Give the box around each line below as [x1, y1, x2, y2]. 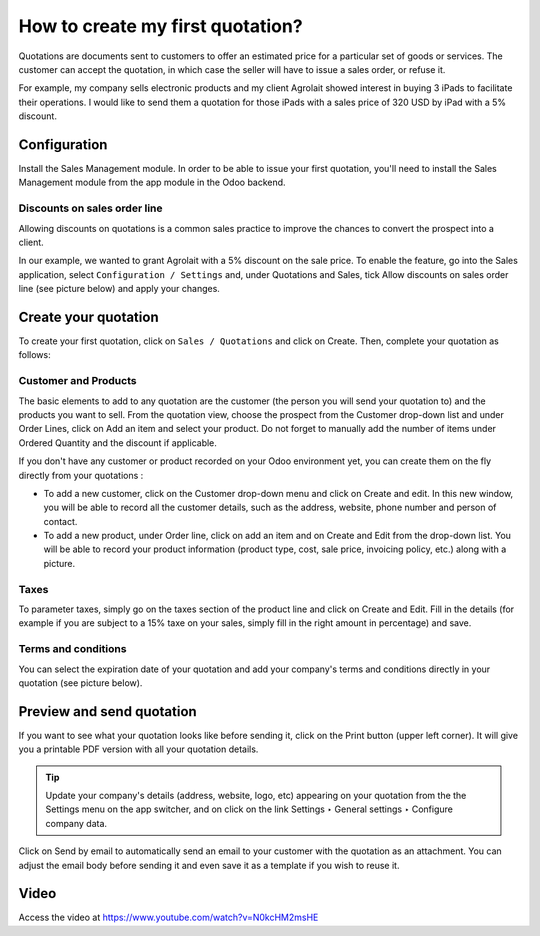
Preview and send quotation [18, 703, 197, 720]
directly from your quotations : [18, 469, 144, 481]
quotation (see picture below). [18, 676, 143, 689]
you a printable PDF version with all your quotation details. [18, 743, 259, 755]
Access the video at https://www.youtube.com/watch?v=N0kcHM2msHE [18, 911, 319, 924]
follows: [18, 349, 51, 361]
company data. [45, 817, 108, 829]
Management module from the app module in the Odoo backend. [18, 176, 286, 189]
